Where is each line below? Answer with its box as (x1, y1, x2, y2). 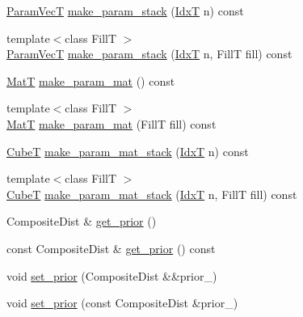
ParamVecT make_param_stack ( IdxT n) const (6, 2, 244, 19)
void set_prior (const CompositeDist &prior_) (6, 294, 238, 311)
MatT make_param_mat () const (6, 72, 175, 89)
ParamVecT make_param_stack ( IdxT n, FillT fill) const (6, 45, 292, 62)
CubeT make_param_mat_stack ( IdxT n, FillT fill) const (6, 185, 297, 202)
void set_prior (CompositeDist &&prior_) (6, 267, 217, 284)
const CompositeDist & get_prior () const (6, 239, 216, 256)
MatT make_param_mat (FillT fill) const (6, 115, 217, 132)
